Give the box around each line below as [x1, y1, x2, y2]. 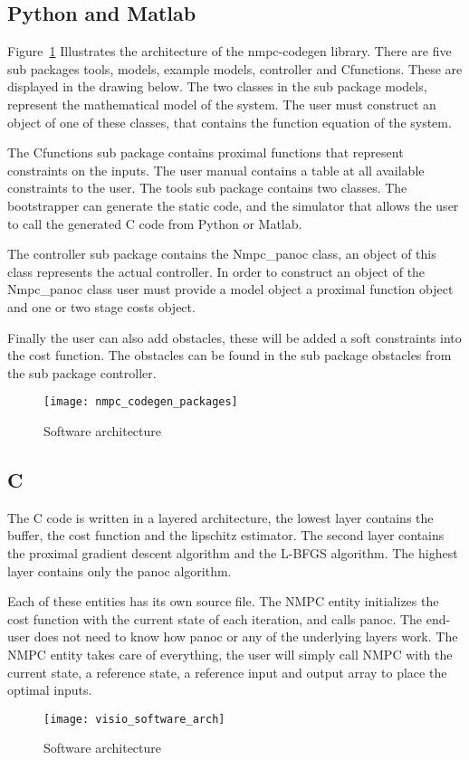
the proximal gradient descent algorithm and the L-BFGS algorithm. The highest [7, 543, 458, 562]
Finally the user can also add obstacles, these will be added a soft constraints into [7, 328, 462, 347]
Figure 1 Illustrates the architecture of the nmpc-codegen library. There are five [7, 42, 452, 61]
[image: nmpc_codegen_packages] [43, 395, 238, 409]
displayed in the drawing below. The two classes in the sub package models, [7, 77, 427, 96]
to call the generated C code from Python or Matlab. [7, 214, 302, 233]
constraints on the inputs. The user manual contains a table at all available [7, 160, 425, 179]
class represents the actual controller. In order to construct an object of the [7, 261, 426, 280]
